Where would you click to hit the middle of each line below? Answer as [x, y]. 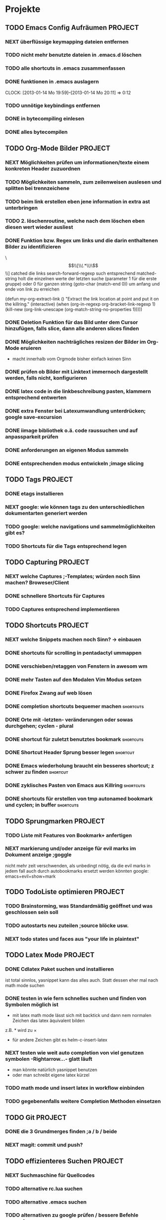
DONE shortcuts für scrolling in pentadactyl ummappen [74, 653]
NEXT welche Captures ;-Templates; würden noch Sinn [73, 576]
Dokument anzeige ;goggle [38, 855]
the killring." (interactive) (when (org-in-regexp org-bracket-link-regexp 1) [81, 304]
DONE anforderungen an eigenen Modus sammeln [67, 450]
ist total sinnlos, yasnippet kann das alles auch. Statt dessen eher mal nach [82, 980]
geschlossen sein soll [32, 913]
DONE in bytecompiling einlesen [45, 119]
